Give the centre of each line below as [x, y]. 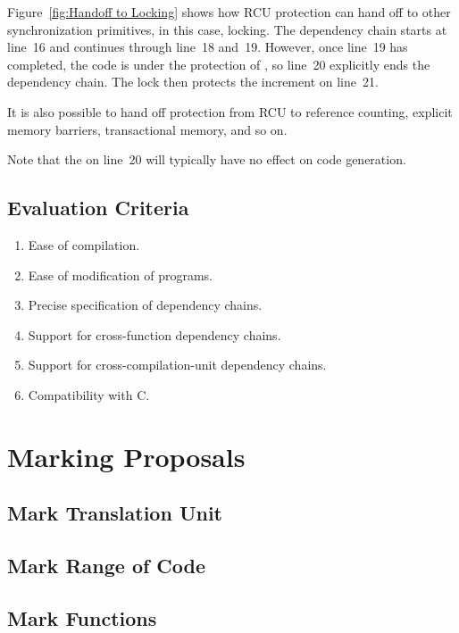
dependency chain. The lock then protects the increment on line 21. [193, 82]
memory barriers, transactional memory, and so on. [147, 129]
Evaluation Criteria [98, 208]
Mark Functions [82, 617]
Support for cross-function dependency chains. [154, 334]
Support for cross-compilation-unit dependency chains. [177, 365]
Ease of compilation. [84, 244]
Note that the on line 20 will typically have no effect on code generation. [207, 159]
